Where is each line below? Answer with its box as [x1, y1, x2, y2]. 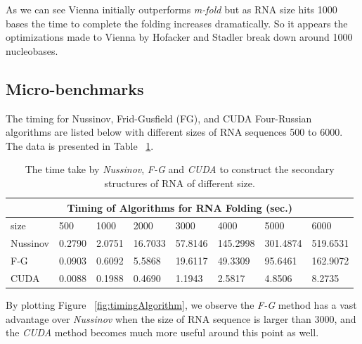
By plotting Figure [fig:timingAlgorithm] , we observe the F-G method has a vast [6, 298, 357, 312]
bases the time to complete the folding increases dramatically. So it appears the [6, 15, 348, 30]
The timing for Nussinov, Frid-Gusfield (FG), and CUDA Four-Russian [6, 110, 312, 125]
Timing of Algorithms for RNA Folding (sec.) [67, 200, 292, 215]
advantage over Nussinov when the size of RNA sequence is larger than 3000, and [6, 311, 356, 326]
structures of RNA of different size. [104, 175, 255, 190]
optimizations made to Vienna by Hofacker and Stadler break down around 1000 [6, 30, 353, 44]
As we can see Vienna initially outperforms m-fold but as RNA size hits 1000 [6, 2, 337, 16]
